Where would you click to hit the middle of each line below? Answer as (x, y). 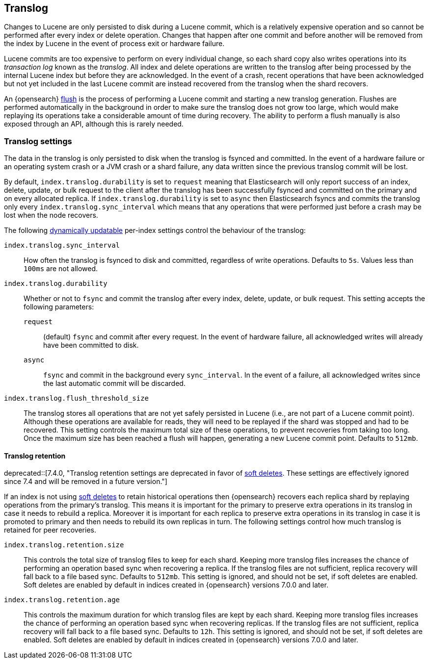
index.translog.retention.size (64, 545)
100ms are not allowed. (61, 269)
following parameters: (59, 307)
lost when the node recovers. (51, 215)
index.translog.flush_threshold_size (77, 398)
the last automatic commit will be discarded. (114, 383)
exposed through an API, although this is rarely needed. (94, 124)
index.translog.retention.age (62, 600)
